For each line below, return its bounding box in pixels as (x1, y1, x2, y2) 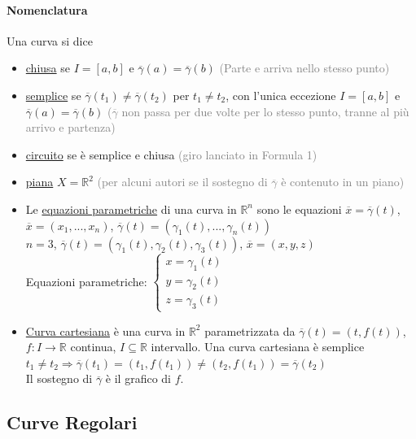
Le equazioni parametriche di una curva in (25, 200, 237, 217)
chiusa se (25, 59, 71, 76)
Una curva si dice (7, 32, 93, 49)
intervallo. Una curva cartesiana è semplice (151, 338, 365, 355)
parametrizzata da (204, 322, 296, 339)
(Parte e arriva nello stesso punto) (219, 59, 390, 76)
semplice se (25, 86, 81, 103)
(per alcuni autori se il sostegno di (97, 173, 268, 190)
